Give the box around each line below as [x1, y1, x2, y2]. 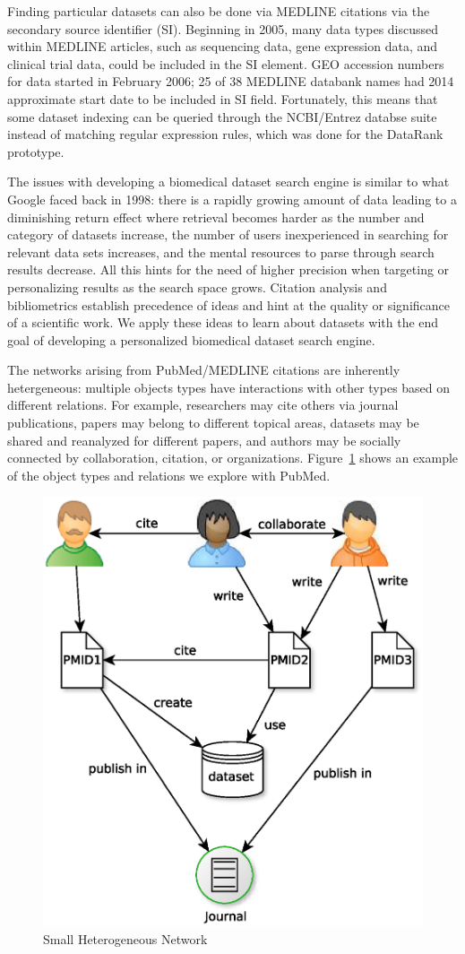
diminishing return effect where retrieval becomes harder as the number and [7, 207, 425, 226]
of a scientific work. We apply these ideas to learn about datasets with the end [7, 313, 439, 332]
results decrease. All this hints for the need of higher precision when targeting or [7, 260, 450, 279]
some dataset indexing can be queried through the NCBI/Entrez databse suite [7, 107, 437, 126]
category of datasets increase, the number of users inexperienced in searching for [7, 225, 449, 244]
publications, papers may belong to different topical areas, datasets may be [7, 413, 419, 432]
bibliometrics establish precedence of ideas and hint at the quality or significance [7, 295, 451, 314]
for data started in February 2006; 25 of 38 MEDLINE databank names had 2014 [7, 72, 454, 91]
